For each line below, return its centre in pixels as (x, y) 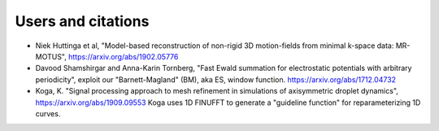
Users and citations (82, 21)
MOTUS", (51, 56)
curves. (48, 113)
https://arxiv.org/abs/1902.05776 (123, 56)
